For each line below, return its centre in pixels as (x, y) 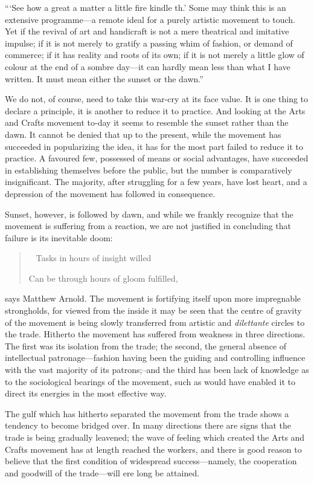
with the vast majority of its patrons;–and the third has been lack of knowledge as (157, 370)
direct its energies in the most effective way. (86, 393)
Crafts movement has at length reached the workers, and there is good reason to (153, 449)
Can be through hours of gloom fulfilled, (103, 278)
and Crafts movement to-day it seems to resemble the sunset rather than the (147, 122)
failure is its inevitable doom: (59, 237)
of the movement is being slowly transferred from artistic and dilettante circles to (155, 322)
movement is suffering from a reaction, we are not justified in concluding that (148, 226)
